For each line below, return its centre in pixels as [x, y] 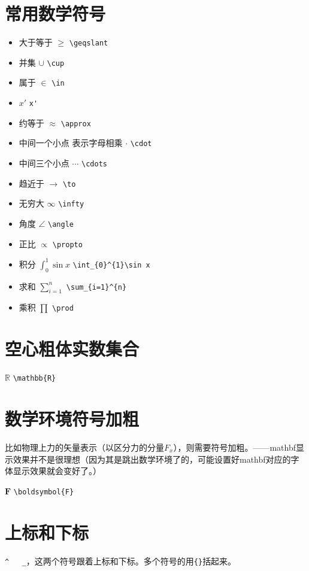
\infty [71, 204]
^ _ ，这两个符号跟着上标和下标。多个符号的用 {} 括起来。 [121, 561]
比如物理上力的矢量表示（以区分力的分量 [84, 447]
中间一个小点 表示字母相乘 [71, 143]
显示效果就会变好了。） [57, 471]
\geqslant [89, 43]
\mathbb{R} [34, 379]
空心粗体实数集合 [72, 349]
